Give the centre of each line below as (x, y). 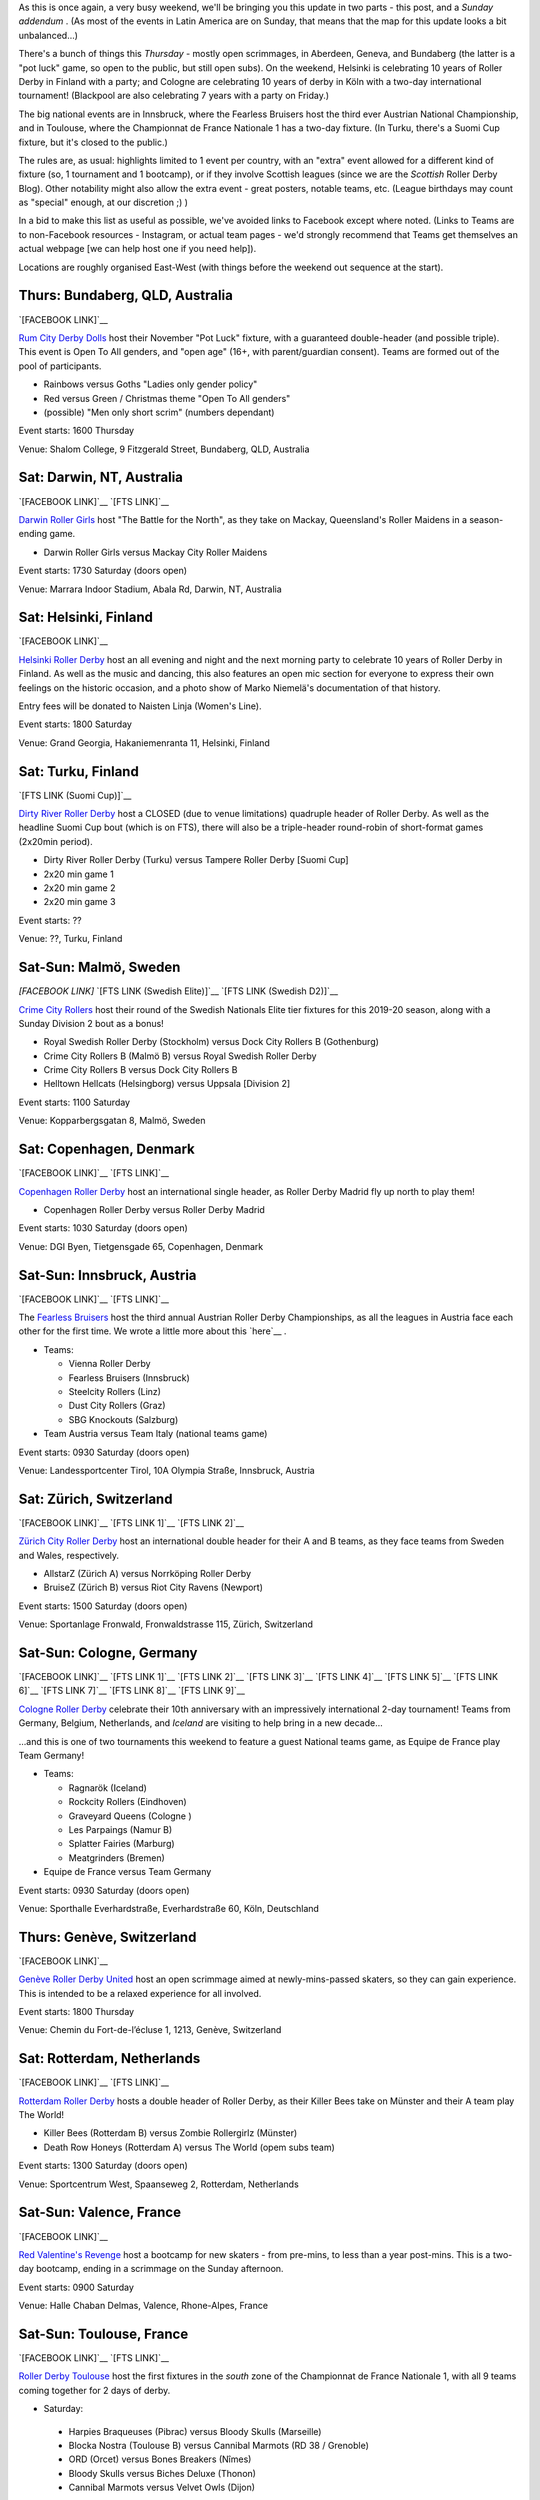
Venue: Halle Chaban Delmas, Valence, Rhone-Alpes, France (143, 2306)
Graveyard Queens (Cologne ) (130, 1816)
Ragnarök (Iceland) (107, 1787)
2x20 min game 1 (78, 874)
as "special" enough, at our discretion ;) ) (103, 202)
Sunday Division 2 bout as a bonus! (91, 1023)
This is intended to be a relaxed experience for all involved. (140, 1993)
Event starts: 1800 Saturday (75, 724)
